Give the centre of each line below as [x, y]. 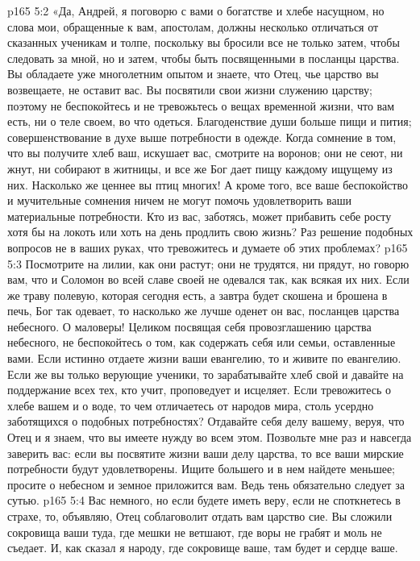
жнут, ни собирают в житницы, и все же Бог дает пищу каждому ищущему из [200, 168]
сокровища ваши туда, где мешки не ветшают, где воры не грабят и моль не [195, 532]
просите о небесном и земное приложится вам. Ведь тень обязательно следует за [206, 484]
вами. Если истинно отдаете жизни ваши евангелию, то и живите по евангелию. [204, 358]
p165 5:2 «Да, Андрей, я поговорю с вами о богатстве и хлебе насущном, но [196, 10]
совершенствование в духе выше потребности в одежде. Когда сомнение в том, [202, 137]
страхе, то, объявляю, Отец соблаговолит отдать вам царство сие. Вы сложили [200, 516]
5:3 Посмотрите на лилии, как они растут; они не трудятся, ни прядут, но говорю [208, 263]
